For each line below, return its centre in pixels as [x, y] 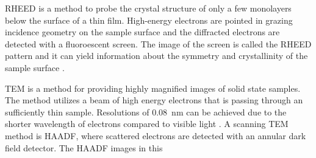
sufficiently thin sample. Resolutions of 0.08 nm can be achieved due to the [146, 112]
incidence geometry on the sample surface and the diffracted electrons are [142, 32]
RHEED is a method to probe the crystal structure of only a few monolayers [148, 8]
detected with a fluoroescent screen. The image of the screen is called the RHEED [158, 43]
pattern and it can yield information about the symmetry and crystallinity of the [156, 56]
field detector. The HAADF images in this [84, 147]
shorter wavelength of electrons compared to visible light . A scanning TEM [147, 124]
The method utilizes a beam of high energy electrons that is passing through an [154, 100]
